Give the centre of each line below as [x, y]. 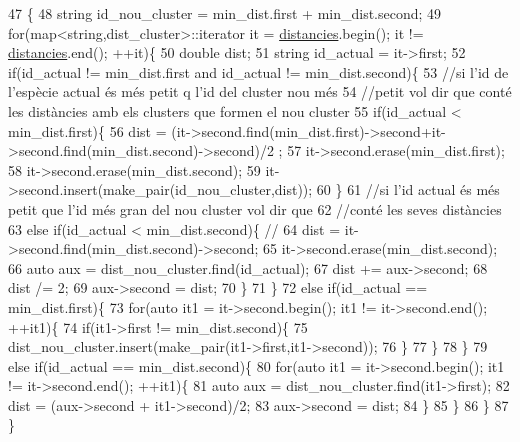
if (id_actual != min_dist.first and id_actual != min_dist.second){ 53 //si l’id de [258, 71]
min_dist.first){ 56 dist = [87, 130]
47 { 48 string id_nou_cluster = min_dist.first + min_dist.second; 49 [225, 13]
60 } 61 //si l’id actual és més [408, 189]
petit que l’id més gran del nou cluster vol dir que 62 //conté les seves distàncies [255, 208]
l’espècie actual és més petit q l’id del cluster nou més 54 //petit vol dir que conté [260, 91]
